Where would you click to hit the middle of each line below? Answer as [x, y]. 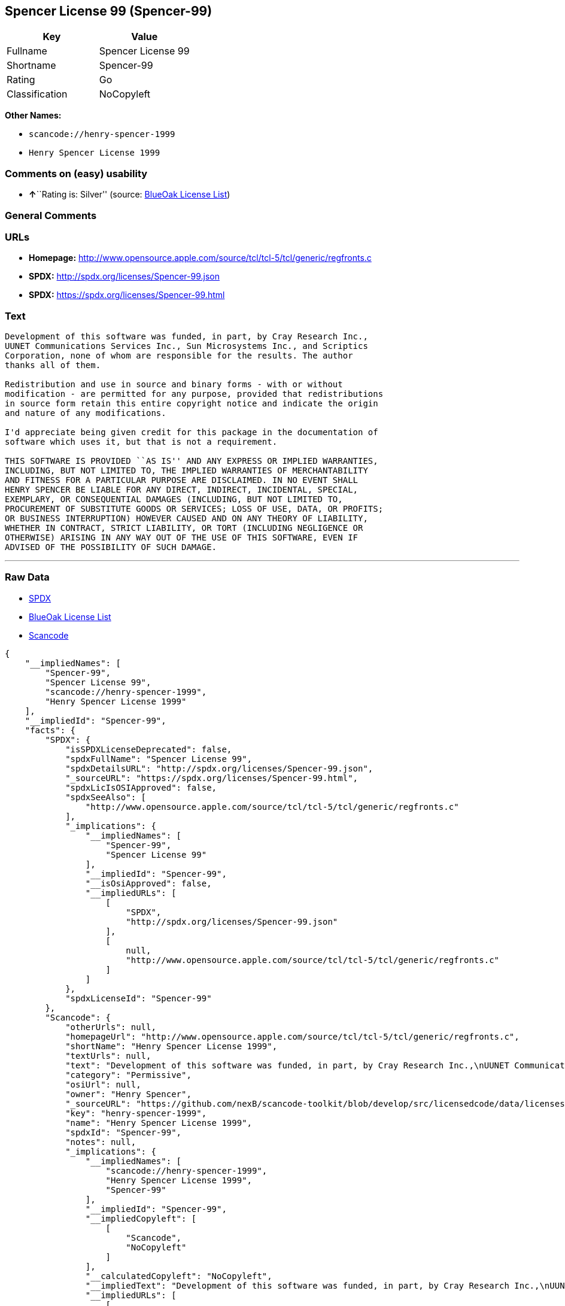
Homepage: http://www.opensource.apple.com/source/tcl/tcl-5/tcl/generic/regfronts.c [200, 258]
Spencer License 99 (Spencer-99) [109, 11]
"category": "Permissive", [128, 1075]
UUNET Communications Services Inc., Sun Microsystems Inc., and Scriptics [186, 346]
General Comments [51, 215]
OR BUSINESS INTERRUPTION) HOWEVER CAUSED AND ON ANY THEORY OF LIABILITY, [186, 519]
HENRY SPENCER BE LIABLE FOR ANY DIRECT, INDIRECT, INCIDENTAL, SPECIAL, [182, 490]
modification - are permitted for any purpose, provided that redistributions [194, 394]
